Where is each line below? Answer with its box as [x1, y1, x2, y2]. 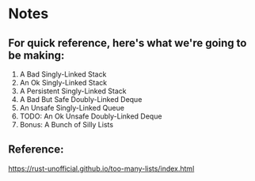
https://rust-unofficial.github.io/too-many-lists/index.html [8, 164, 195, 173]
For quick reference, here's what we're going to [8, 36, 247, 50]
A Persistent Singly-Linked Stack [19, 86, 127, 96]
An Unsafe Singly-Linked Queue [19, 104, 125, 112]
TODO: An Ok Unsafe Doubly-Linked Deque [19, 111, 162, 121]
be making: [8, 48, 65, 62]
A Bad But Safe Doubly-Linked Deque [19, 95, 143, 104]
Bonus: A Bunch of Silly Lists [19, 120, 113, 129]
